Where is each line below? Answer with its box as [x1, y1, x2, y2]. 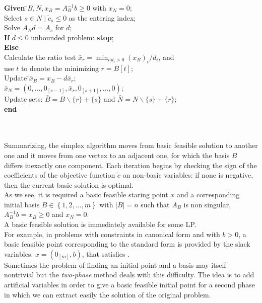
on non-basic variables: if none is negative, [122, 170, 253, 180]
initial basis [4, 199, 40, 209]
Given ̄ [4, 3, 28, 13]
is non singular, [183, 199, 231, 209]
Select [4, 12, 22, 23]
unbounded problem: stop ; [31, 32, 114, 42]
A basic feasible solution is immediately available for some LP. [4, 219, 196, 230]
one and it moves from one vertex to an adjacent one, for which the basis [4, 149, 230, 160]
